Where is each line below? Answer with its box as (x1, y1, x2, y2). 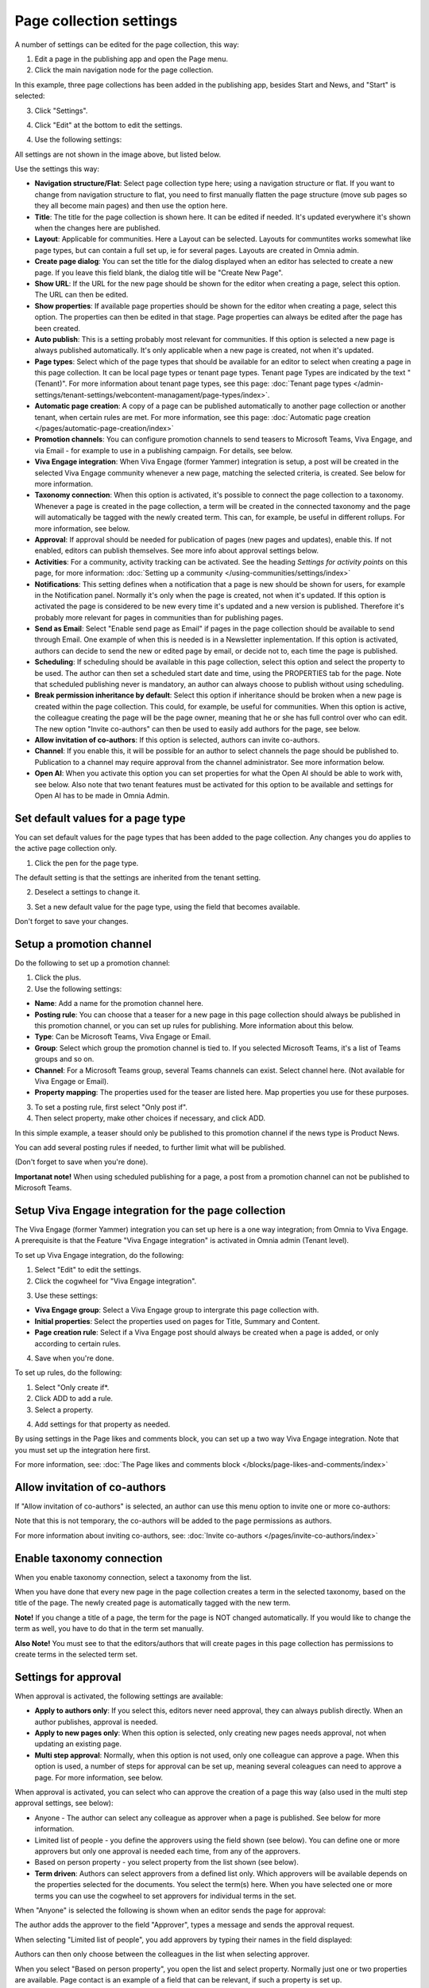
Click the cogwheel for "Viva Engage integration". (34, 1276, 197, 1286)
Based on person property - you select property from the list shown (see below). (34, 1858, 300, 1867)
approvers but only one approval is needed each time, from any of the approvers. (34, 1846, 301, 1856)
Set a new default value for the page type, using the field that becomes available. (34, 902, 301, 911)
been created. (34, 323, 81, 333)
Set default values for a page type (14, 811, 186, 825)
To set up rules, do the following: (14, 1368, 122, 1377)
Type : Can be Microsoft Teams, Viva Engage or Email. (34, 1032, 211, 1042)
